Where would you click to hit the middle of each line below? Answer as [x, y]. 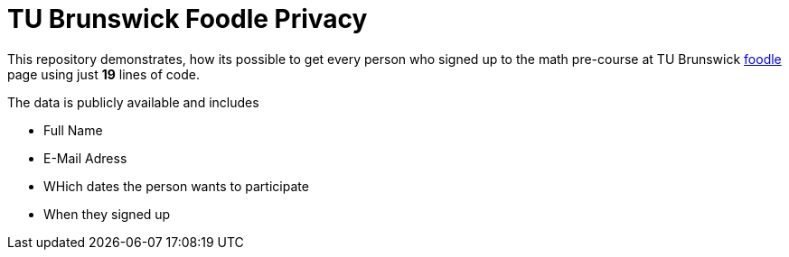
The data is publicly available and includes [133, 102]
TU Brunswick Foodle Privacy [188, 19]
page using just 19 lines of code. [103, 74]
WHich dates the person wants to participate [176, 186]
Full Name [73, 130]
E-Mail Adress [85, 158]
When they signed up [107, 214]
